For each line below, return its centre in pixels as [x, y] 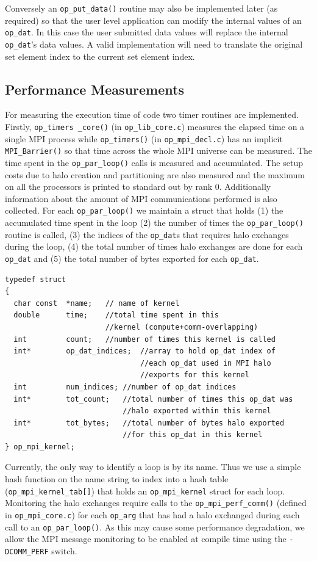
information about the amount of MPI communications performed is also [141, 198]
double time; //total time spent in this [116, 315]
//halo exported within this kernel [197, 411]
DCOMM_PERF [27, 552]
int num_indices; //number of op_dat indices [125, 387]
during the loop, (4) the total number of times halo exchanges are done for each [154, 246]
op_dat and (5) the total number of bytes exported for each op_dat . [132, 258]
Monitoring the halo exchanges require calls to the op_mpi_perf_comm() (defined [156, 503]
